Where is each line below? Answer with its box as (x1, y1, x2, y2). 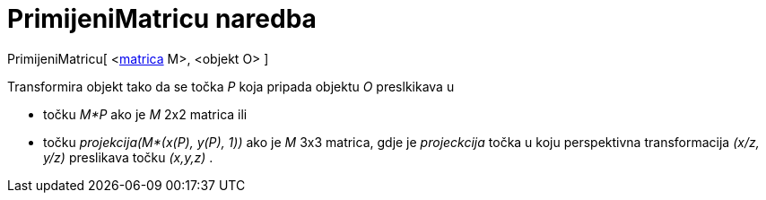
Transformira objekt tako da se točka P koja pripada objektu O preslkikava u (7, 78, 455, 94)
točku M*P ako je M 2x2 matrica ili (43, 106, 248, 122)
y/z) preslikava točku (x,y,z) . (43, 149, 213, 165)
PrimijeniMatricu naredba (7, 4, 317, 34)
